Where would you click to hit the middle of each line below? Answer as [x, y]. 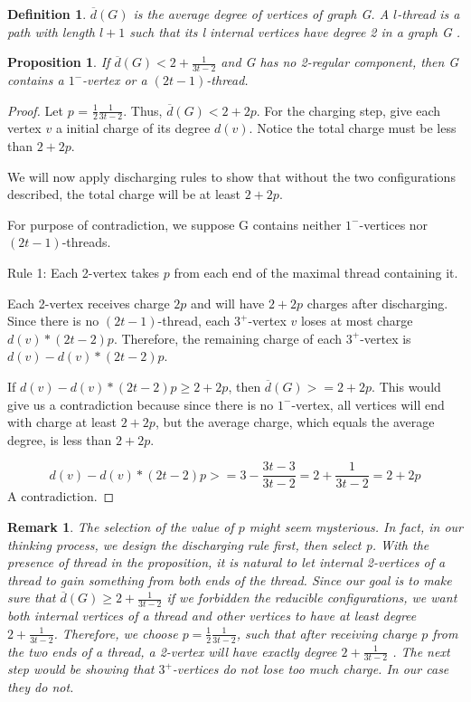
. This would [406, 386]
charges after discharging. [377, 303]
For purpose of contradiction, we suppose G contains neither [174, 224]
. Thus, [143, 110]
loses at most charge [357, 321]
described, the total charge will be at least [124, 194]
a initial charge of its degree [133, 128]
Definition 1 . [47, 14]
